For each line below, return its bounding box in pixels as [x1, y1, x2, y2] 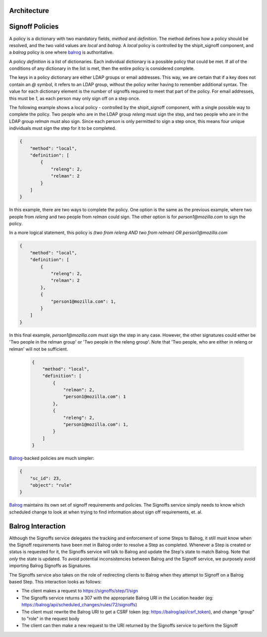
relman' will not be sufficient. [9, 346, 68, 352]
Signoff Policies [9, 22, 59, 31]
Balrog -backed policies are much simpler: [9, 455, 94, 461]
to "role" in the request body [21, 615, 80, 622]
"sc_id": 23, [30, 475, 62, 481]
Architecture [9, 6, 49, 15]
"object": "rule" [30, 482, 72, 488]
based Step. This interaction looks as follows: [9, 579, 102, 584]
